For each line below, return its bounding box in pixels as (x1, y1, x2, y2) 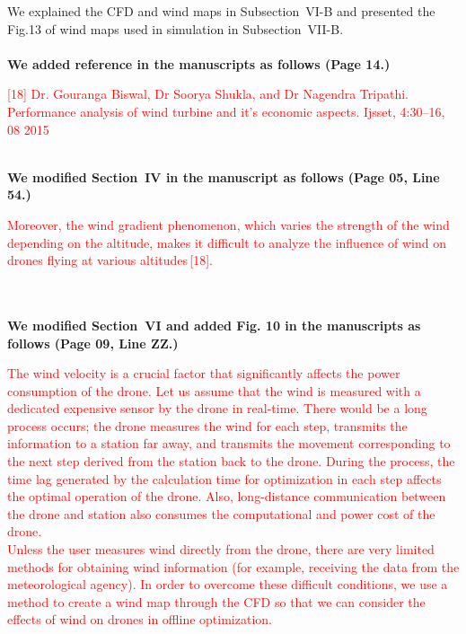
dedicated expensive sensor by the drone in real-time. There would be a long (7, 399, 427, 418)
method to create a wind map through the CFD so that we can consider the (7, 592, 426, 611)
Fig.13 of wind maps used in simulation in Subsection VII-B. (7, 19, 344, 38)
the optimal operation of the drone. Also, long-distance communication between (7, 487, 446, 506)
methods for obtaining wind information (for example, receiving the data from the (7, 557, 460, 576)
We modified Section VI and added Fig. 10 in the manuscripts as (7, 315, 421, 334)
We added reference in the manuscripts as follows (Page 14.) (7, 54, 391, 73)
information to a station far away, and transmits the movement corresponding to (7, 434, 451, 453)
